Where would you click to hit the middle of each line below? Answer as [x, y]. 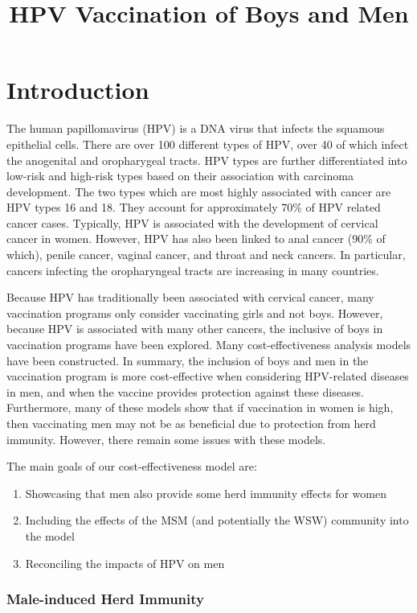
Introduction [78, 90]
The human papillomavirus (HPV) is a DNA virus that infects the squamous [196, 128]
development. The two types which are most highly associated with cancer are [199, 191]
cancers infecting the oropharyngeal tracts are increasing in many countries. [193, 270]
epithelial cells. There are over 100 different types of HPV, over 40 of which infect [208, 144]
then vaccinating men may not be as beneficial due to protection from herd [191, 423]
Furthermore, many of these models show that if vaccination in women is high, [200, 407]
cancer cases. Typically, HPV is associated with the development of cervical [192, 222]
